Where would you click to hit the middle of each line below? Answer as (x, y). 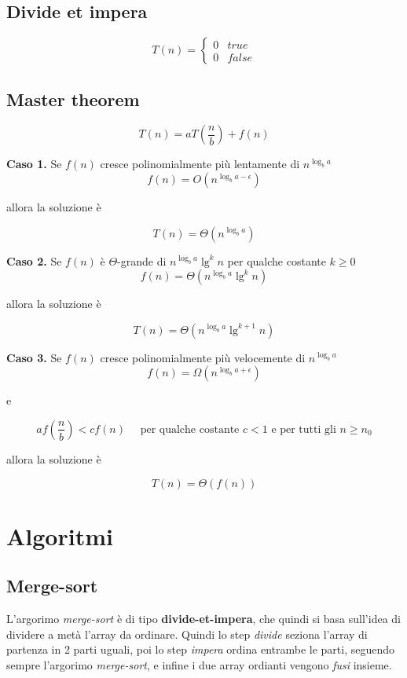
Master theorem (73, 99)
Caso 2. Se (34, 260)
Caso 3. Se (34, 357)
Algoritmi (60, 535)
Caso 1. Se (34, 164)
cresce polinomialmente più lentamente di (200, 164)
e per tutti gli (304, 429)
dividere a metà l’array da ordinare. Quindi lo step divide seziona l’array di (187, 634)
